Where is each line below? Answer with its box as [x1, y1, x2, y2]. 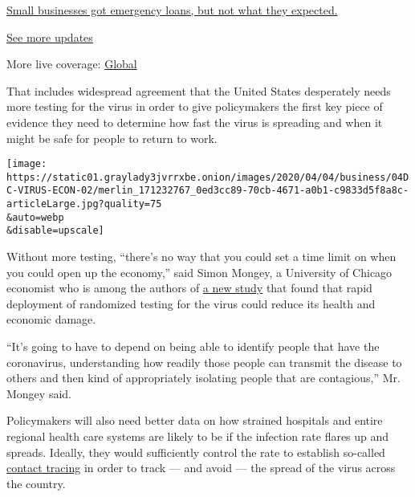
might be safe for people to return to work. [6, 129, 218, 146]
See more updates [6, 28, 93, 45]
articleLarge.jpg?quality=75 [6, 198, 162, 210]
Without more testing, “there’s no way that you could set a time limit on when [6, 248, 397, 265]
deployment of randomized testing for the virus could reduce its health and [6, 295, 376, 312]
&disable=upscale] [6, 225, 104, 237]
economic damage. [6, 311, 96, 328]
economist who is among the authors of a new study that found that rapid [6, 279, 372, 296]
